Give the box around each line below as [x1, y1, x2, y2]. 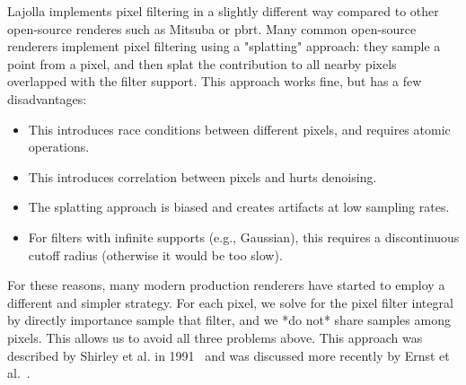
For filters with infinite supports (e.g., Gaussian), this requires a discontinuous [28, 227, 460, 246]
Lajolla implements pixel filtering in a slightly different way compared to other [7, 2, 439, 20]
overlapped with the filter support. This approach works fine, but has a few [7, 72, 422, 91]
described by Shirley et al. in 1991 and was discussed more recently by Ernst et [7, 346, 450, 364]
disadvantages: [7, 89, 87, 108]
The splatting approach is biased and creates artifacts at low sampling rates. [28, 197, 450, 216]
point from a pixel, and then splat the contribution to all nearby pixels [7, 54, 397, 73]
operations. [28, 137, 90, 156]
